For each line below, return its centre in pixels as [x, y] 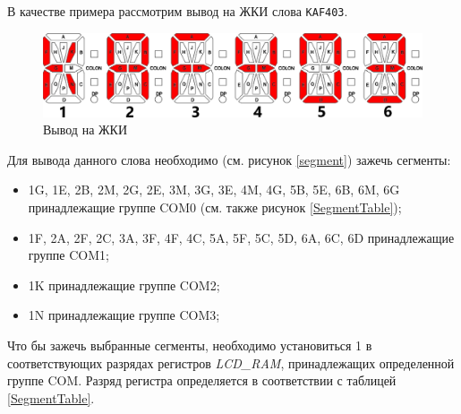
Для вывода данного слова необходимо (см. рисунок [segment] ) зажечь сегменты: [229, 159]
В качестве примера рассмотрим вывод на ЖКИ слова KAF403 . [178, 11]
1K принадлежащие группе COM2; [124, 285]
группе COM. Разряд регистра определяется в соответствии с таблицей [202, 380]
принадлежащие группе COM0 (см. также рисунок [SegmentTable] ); [215, 207]
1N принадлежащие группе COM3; [124, 315]
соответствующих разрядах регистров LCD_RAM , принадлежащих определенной [231, 362]
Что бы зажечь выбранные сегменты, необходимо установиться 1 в [190, 345]
